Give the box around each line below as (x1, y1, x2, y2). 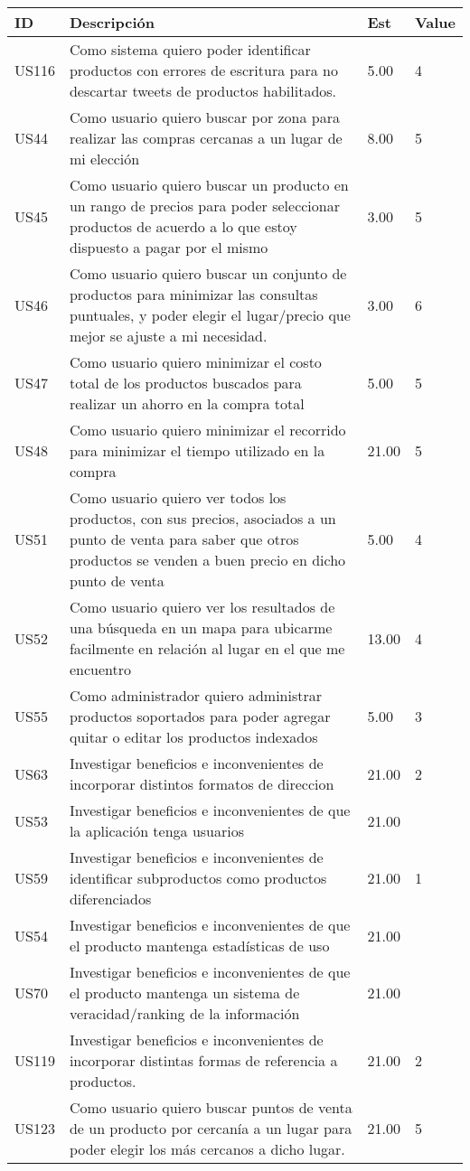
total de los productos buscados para (69, 372, 302, 393)
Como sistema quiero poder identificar (69, 39, 311, 60)
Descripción (69, 12, 155, 33)
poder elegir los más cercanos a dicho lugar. (69, 1138, 345, 1159)
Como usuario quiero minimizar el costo (69, 351, 322, 372)
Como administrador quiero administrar (69, 685, 323, 706)
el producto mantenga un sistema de (69, 982, 300, 1003)
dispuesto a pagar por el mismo (69, 237, 268, 258)
